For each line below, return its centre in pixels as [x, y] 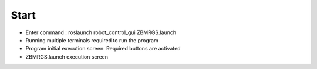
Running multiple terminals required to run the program [92, 40]
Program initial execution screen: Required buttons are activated [103, 49]
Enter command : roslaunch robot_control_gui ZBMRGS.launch [101, 32]
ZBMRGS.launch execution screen [67, 57]
